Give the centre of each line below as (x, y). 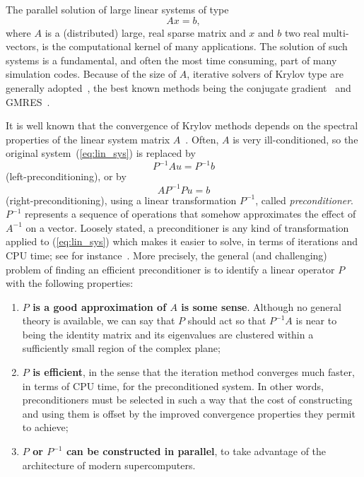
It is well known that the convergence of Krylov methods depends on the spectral (182, 125)
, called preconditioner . (305, 200)
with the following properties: (70, 283)
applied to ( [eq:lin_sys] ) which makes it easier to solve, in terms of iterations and (182, 241)
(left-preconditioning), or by (66, 176)
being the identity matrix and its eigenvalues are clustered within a (168, 334)
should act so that (227, 320)
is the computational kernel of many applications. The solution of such (195, 46)
